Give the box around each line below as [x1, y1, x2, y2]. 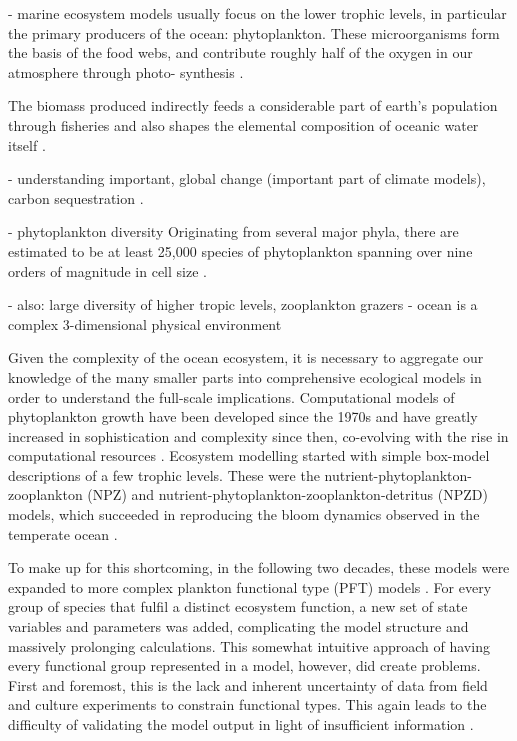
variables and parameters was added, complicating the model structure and [8, 616, 469, 637]
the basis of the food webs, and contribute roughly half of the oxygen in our [8, 42, 473, 63]
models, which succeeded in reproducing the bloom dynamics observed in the [8, 504, 480, 525]
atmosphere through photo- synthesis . [8, 61, 244, 82]
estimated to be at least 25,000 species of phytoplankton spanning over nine [8, 240, 473, 261]
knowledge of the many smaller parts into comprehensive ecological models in [8, 366, 482, 387]
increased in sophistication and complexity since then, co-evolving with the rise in [8, 425, 509, 446]
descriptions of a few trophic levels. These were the [8, 464, 320, 485]
